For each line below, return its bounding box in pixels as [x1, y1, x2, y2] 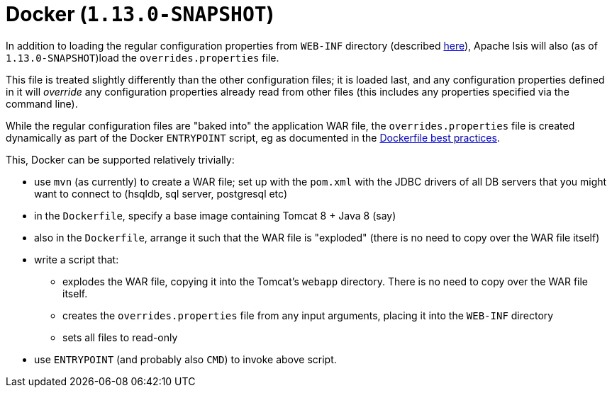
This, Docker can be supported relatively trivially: [6, 153, 235, 166]
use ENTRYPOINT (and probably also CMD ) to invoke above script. [34, 353, 337, 365]
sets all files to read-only [62, 331, 178, 343]
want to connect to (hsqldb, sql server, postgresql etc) [34, 187, 288, 200]
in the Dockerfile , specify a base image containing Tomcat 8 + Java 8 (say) [34, 209, 396, 222]
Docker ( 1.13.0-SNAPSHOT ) [6, 2, 274, 26]
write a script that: [34, 253, 119, 266]
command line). [6, 97, 78, 110]
